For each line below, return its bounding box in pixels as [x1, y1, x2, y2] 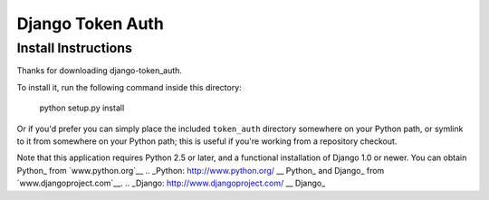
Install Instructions [16, 40, 133, 56]
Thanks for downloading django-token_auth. [16, 65, 183, 76]
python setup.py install [39, 102, 125, 113]
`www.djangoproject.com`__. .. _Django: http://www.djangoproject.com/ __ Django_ [16, 177, 326, 189]
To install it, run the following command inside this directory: [16, 81, 242, 92]
